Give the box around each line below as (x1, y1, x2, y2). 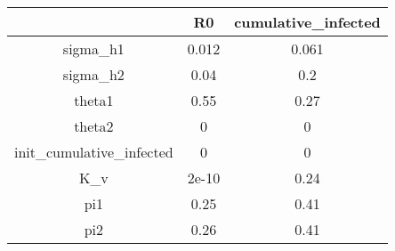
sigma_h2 (62, 64, 125, 85)
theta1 (74, 90, 114, 110)
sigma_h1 (62, 38, 125, 59)
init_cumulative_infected (14, 142, 173, 162)
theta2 (74, 116, 114, 136)
